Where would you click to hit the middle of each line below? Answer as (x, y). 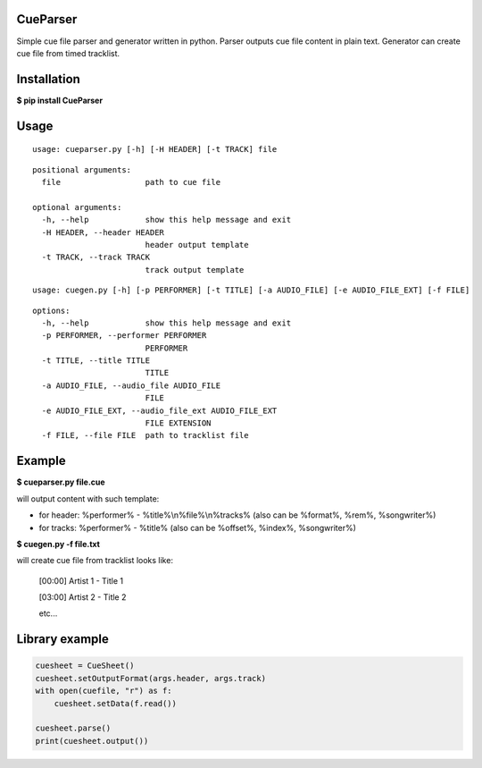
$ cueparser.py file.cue (61, 482)
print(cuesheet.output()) (92, 741)
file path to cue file (131, 182)
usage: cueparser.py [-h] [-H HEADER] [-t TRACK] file (155, 149)
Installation (48, 79)
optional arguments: (77, 207)
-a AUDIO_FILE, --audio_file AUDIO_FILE (131, 385)
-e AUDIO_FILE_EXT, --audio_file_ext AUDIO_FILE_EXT (159, 410)
